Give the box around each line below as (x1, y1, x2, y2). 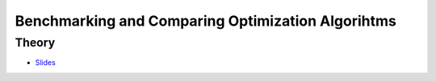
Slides (35, 58, 56, 67)
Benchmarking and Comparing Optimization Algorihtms (15, 12, 397, 30)
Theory (15, 35, 56, 50)
